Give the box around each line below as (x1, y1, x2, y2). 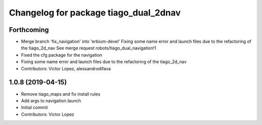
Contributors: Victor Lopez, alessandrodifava (21, 65, 111, 71)
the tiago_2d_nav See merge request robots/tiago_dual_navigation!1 (21, 45, 156, 51)
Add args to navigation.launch (21, 97, 81, 104)
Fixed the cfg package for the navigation (21, 52, 102, 58)
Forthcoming (9, 26, 49, 34)
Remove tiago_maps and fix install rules (21, 91, 100, 97)
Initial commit (21, 105, 48, 110)
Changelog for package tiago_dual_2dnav (9, 7, 181, 18)
